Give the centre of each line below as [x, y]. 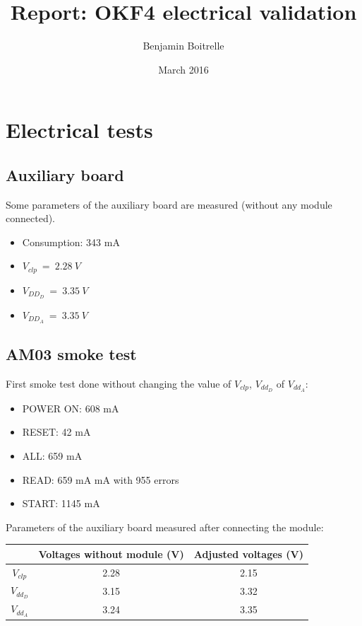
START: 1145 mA [61, 503]
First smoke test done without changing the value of [119, 383]
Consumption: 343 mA [71, 242]
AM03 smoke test [71, 354]
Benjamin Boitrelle [183, 46]
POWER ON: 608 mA [71, 408]
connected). [30, 218]
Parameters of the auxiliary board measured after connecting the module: [165, 527]
